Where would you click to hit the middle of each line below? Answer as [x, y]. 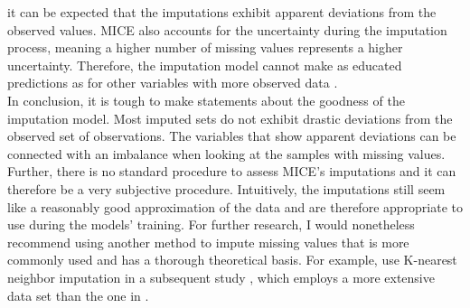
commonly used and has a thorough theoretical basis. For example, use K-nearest [232, 260]
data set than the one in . [78, 295]
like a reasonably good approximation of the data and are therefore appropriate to [235, 206]
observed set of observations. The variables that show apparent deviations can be [232, 136]
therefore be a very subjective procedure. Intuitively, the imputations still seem [226, 188]
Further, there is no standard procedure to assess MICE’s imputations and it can [232, 171]
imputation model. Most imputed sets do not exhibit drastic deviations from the [230, 118]
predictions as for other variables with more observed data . [173, 83]
